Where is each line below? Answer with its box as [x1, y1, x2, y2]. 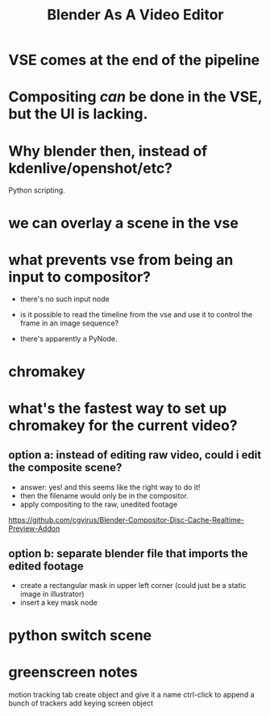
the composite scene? [8, 461, 123, 474]
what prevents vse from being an [8, 250, 234, 269]
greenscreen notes [8, 663, 139, 681]
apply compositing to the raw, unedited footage [19, 499, 178, 509]
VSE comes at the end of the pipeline [8, 51, 260, 69]
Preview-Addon [8, 524, 60, 533]
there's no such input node [19, 294, 110, 304]
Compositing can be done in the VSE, [8, 88, 263, 106]
